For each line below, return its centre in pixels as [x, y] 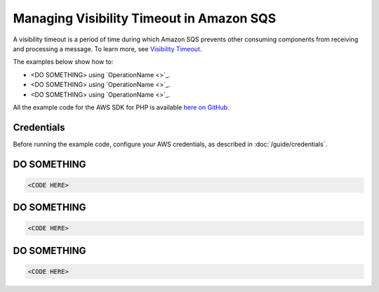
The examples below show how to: [63, 62]
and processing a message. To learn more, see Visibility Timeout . [107, 48]
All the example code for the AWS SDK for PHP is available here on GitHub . [121, 107]
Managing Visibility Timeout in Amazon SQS [145, 18]
